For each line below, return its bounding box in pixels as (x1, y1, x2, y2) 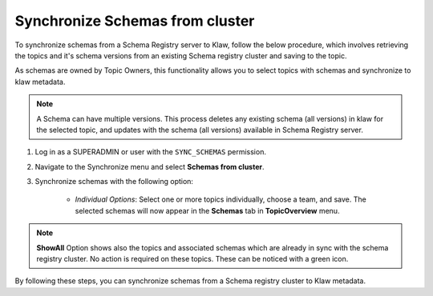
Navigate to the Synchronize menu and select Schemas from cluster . (34, 162, 265, 171)
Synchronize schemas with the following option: (34, 177, 194, 186)
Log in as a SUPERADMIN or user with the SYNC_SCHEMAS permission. (34, 147, 266, 157)
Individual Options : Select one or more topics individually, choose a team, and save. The (75, 194, 366, 204)
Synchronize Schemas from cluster (14, 12, 255, 30)
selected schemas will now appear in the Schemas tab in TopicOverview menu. (75, 206, 340, 215)
